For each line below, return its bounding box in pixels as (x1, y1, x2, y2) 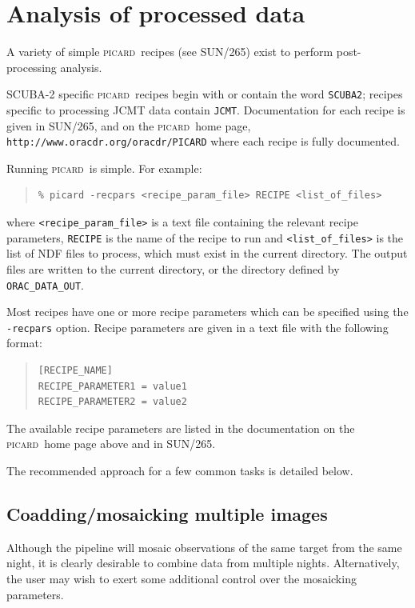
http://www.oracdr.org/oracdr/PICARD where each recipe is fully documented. (6, 133, 400, 150)
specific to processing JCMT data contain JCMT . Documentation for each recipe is (6, 101, 405, 118)
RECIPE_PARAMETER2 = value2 (38, 396, 187, 408)
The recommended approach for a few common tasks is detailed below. (6, 462, 353, 479)
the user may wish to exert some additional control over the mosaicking (6, 570, 357, 587)
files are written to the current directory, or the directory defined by (6, 260, 340, 277)
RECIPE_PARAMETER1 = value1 (38, 380, 187, 392)
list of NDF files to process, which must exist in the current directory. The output (6, 245, 408, 262)
